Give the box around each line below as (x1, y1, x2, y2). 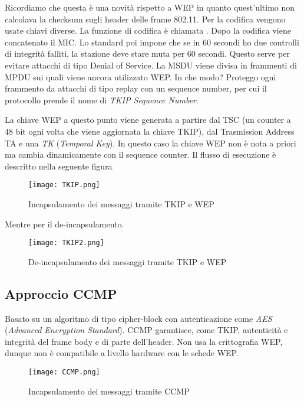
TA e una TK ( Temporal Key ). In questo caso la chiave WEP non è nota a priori (5, 136, 296, 149)
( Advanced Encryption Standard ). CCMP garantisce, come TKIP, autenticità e (5, 324, 288, 336)
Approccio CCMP (5, 284, 117, 302)
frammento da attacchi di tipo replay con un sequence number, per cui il (5, 82, 267, 94)
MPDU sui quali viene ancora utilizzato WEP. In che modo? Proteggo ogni (5, 70, 276, 83)
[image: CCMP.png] (28, 367, 100, 376)
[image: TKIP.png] (28, 181, 100, 190)
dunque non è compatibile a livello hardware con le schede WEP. (5, 347, 239, 359)
